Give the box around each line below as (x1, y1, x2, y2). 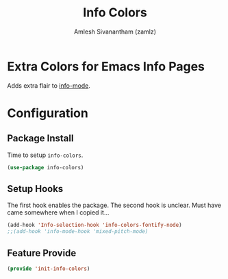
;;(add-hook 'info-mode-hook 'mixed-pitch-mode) (7, 228, 149, 235)
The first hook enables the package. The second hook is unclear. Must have (7, 201, 221, 210)
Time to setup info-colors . (7, 151, 84, 159)
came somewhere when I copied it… (7, 208, 110, 217)
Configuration (7, 105, 89, 121)
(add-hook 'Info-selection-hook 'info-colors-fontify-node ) (7, 221, 183, 229)
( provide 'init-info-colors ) (7, 265, 90, 272)
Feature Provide (7, 247, 77, 258)
